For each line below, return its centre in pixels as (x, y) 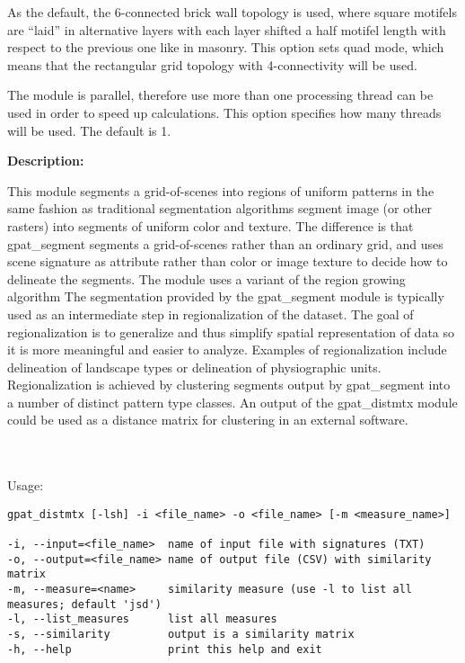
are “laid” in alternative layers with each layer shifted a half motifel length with (227, 29)
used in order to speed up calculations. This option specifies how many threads (224, 112)
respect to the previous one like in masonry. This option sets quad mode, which (226, 47)
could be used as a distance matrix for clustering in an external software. (208, 420)
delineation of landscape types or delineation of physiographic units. (194, 367)
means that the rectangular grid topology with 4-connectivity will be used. (212, 64)
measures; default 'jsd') (84, 604)
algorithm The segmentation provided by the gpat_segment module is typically (226, 296)
